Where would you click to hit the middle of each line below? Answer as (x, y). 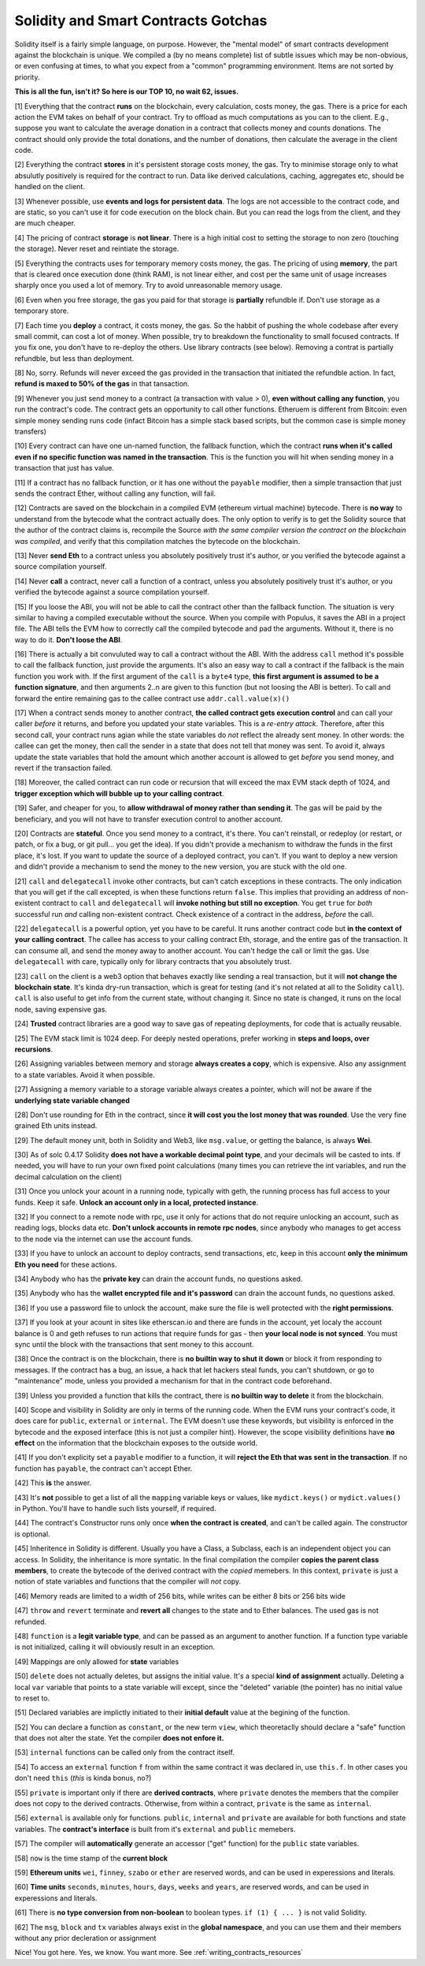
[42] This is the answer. (53, 1483)
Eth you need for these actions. (66, 1264)
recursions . (34, 1049)
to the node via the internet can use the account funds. (103, 1238)
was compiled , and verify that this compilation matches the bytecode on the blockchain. (157, 541)
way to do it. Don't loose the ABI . (68, 639)
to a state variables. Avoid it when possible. (85, 1074)
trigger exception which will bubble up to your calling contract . (119, 793)
